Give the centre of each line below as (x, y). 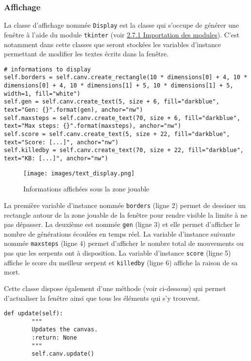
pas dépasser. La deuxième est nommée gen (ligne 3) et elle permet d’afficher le (122, 224)
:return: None (54, 338)
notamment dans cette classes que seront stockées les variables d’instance (113, 44)
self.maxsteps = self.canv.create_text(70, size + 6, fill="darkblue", (122, 118)
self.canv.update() (63, 354)
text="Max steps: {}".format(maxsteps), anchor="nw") (93, 126)
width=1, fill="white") (42, 94)
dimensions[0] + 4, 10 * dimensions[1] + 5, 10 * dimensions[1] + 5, (119, 86)
